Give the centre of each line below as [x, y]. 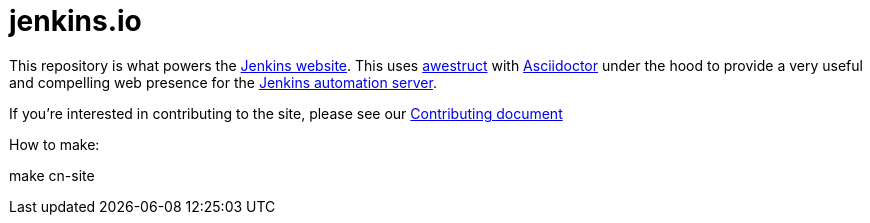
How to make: [54, 144]
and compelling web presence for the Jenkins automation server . [223, 82]
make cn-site [52, 175]
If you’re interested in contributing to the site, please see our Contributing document [286, 113]
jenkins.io [75, 21]
